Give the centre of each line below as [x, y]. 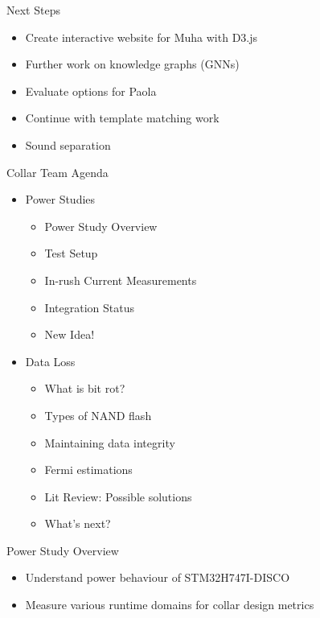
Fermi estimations [88, 470]
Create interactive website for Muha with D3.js [142, 37]
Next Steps [33, 10]
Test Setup [71, 253]
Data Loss [50, 361]
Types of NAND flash [98, 415]
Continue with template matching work [122, 118]
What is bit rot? [85, 388]
